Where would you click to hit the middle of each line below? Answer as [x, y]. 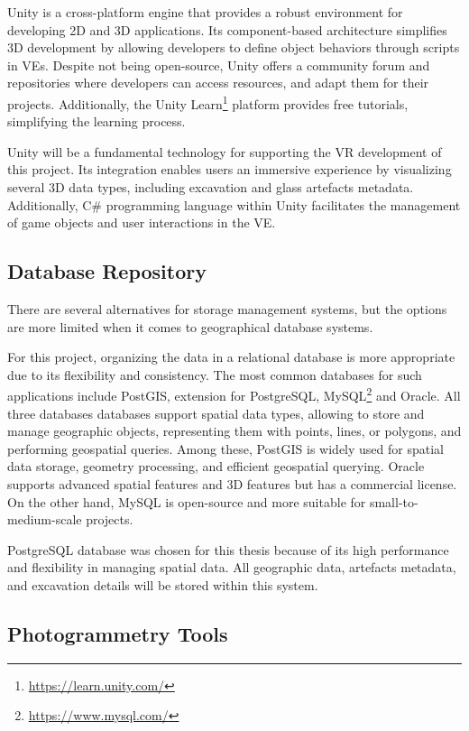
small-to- [394, 501]
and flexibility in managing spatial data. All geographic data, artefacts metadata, [232, 567]
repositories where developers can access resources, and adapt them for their [218, 83]
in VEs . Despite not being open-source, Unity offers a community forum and [219, 65]
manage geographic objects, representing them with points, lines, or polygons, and [234, 431]
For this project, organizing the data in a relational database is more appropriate [231, 357]
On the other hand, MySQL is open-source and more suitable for [187, 501]
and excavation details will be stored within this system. [163, 584]
